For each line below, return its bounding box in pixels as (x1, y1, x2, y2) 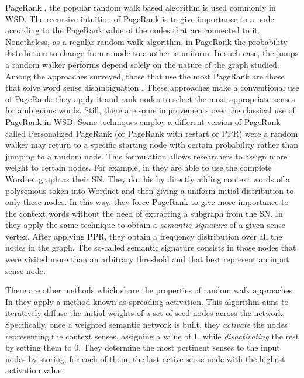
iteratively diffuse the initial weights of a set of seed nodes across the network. (5, 307, 285, 319)
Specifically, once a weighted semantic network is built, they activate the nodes (5, 318, 288, 331)
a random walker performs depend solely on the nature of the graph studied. (5, 58, 279, 70)
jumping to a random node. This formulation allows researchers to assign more (5, 150, 288, 162)
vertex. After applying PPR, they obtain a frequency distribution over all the (5, 230, 282, 242)
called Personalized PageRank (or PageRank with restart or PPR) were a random (5, 127, 298, 139)
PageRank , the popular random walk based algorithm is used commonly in (5, 1, 276, 13)
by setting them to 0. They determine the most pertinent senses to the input (5, 341, 280, 353)
